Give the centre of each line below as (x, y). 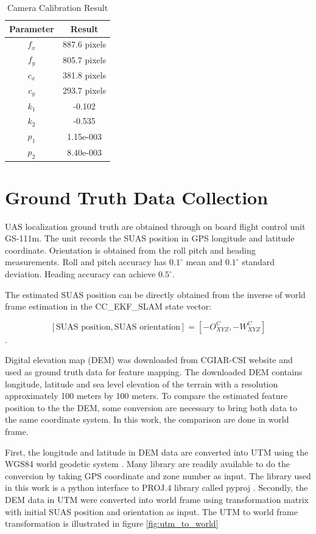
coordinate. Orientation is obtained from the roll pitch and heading (130, 250)
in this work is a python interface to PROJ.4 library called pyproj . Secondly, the (156, 487)
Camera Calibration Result (58, 7)
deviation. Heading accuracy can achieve (80, 274)
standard (258, 262)
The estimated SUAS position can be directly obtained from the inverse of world (155, 294)
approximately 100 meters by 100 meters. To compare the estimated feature (146, 396)
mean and (204, 262)
